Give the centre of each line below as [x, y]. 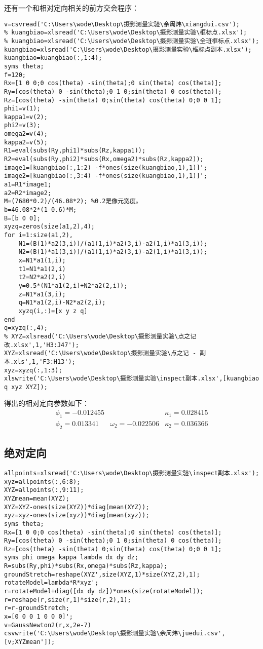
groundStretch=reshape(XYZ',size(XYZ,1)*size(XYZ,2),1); [102, 574]
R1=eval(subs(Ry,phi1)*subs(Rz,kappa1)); [75, 151]
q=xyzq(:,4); [26, 328]
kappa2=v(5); [26, 142]
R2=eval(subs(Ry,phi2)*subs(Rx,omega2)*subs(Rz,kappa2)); [104, 159]
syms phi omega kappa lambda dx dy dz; [71, 558]
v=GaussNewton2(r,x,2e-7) [48, 625]
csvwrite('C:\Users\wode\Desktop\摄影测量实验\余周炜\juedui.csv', [115, 634]
